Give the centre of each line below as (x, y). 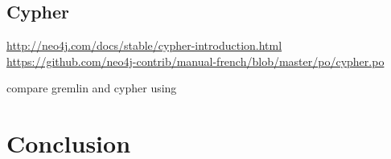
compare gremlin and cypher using (92, 88)
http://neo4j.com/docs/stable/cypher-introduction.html (144, 45)
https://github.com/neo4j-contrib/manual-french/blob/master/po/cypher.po (195, 61)
